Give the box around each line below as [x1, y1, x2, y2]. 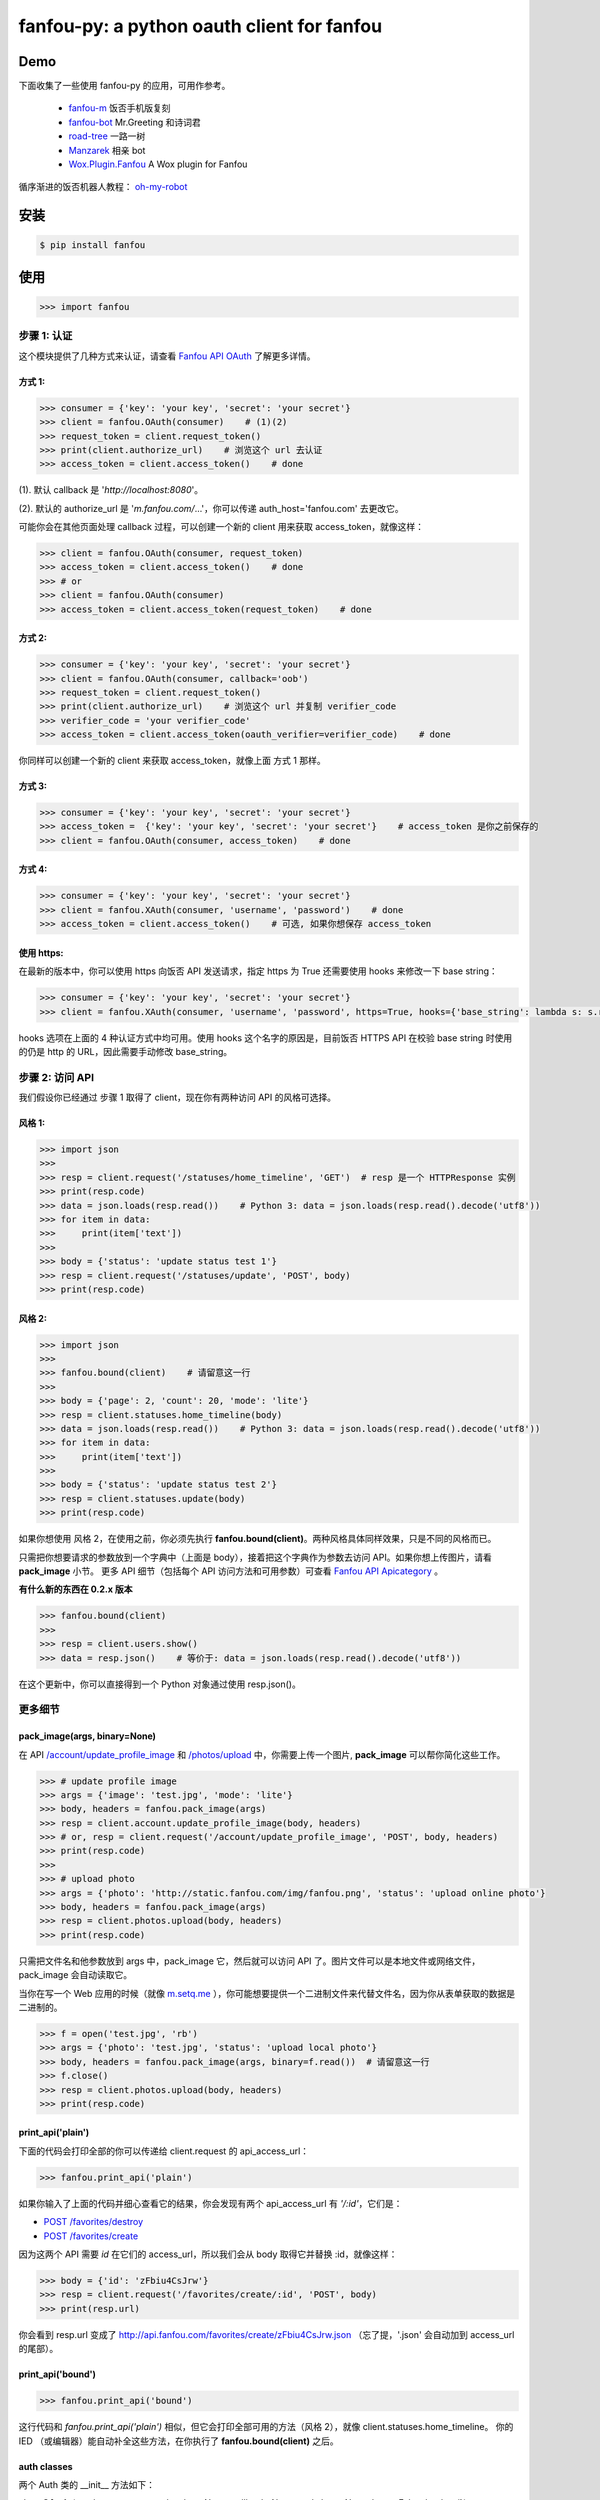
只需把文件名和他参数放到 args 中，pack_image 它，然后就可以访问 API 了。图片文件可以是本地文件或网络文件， [18, 1955, 481, 1967]
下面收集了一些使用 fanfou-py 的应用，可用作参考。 [18, 80, 231, 92]
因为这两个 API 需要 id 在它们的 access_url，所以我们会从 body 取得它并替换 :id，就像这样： [18, 2248, 398, 2260]
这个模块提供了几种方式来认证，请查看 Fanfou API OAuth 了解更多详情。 [18, 350, 316, 362]
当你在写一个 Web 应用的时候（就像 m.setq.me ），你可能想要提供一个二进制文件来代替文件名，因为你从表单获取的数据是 [18, 1987, 515, 1999]
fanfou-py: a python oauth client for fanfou [18, 15, 383, 37]
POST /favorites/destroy [43, 2216, 144, 2228]
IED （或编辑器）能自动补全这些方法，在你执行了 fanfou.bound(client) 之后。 [18, 2435, 339, 2447]
